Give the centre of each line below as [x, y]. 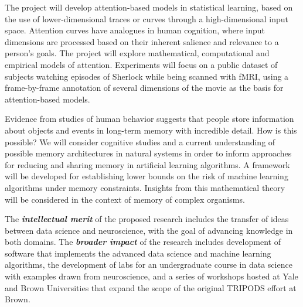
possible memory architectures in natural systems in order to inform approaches [148, 153]
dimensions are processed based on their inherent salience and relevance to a [142, 41]
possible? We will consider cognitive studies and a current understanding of [140, 141]
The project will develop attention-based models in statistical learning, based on [149, 7]
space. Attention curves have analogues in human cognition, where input [135, 30]
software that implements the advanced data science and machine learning [138, 253]
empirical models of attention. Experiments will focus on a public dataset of [141, 64]
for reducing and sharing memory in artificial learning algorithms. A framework [147, 164]
